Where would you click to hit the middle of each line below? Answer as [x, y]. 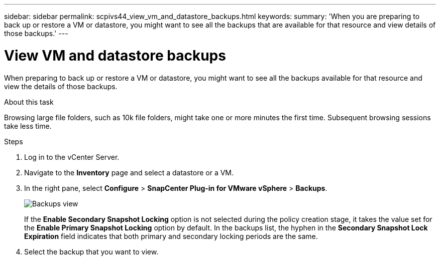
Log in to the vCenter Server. [72, 157]
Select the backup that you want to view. [91, 251]
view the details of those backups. [61, 86]
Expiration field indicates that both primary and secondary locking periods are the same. [171, 236]
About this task [29, 102]
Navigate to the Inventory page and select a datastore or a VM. [129, 172]
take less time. [28, 126]
